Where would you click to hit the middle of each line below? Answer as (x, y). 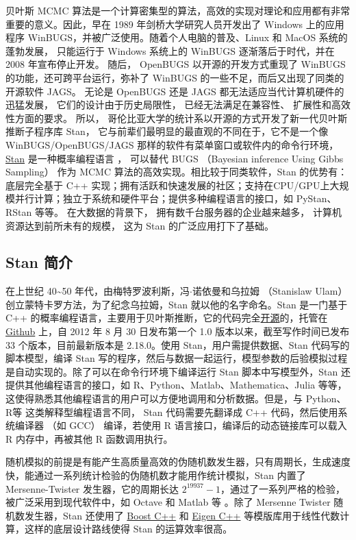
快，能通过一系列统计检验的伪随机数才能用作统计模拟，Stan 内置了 (156, 475)
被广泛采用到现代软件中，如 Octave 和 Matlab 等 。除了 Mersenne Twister (168, 502)
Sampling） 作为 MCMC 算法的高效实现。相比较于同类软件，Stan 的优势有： (177, 172)
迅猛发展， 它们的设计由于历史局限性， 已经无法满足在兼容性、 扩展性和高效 (178, 105)
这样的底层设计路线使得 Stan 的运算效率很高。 (128, 529)
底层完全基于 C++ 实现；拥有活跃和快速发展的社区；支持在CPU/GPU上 (168, 185)
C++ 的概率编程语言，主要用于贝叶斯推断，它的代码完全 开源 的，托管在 (167, 318)
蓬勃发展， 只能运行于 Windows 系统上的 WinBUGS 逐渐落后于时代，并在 (170, 50)
